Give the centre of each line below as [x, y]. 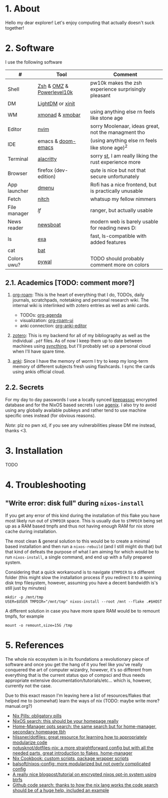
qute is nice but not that [118, 170]
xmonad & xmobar [59, 115]
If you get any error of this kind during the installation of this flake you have [82, 515]
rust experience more [115, 162]
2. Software [30, 48]
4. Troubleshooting [45, 485]
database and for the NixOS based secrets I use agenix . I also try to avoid [81, 405]
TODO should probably [117, 258]
